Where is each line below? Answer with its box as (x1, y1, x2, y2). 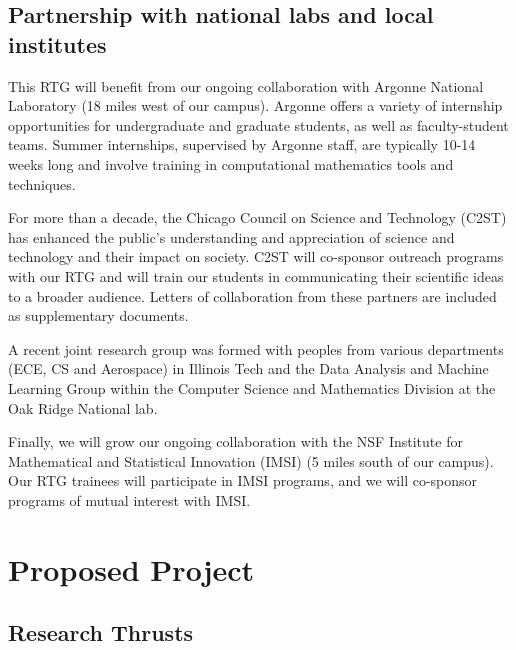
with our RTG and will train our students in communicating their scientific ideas (8, 265, 504, 286)
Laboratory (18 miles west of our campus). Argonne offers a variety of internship (8, 95, 503, 116)
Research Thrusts (8, 617, 194, 648)
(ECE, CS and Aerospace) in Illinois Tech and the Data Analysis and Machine (8, 358, 489, 379)
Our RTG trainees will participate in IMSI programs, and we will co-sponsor (8, 470, 478, 491)
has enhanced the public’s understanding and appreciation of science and (8, 226, 455, 247)
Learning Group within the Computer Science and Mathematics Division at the (8, 377, 496, 398)
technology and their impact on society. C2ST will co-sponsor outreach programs (8, 246, 504, 267)
